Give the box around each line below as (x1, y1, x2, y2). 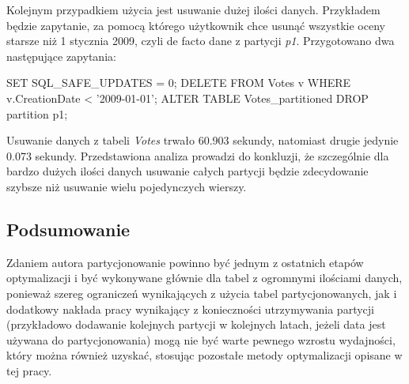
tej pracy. (6, 362, 52, 378)
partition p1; (6, 105, 68, 122)
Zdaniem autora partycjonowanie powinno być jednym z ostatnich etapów (6, 254, 364, 270)
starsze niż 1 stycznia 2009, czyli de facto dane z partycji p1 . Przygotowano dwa (6, 32, 395, 49)
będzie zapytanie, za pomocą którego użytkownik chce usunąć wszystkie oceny (6, 17, 385, 33)
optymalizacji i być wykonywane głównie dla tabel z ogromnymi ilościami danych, (6, 269, 403, 286)
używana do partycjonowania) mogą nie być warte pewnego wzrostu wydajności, (6, 331, 396, 348)
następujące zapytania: (6, 47, 116, 64)
